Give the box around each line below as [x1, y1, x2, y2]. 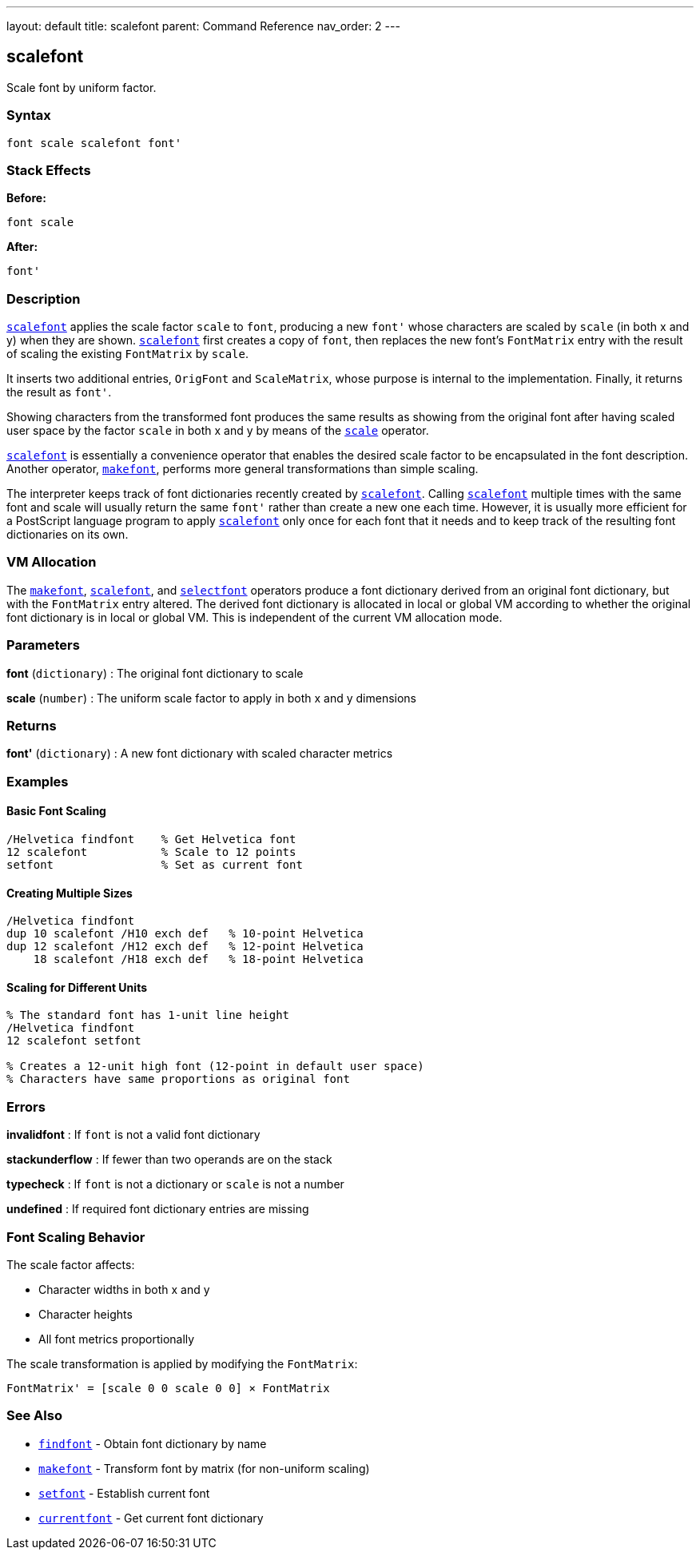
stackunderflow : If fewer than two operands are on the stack [6, 1152, 332, 1167]
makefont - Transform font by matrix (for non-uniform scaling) [38, 1461, 370, 1475]
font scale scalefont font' [6, 136, 182, 149]
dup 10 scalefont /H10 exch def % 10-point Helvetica [6, 927, 364, 941]
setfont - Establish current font [38, 1486, 210, 1500]
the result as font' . [6, 385, 112, 400]
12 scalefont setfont [6, 1034, 141, 1048]
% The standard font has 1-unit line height [6, 1009, 290, 1022]
